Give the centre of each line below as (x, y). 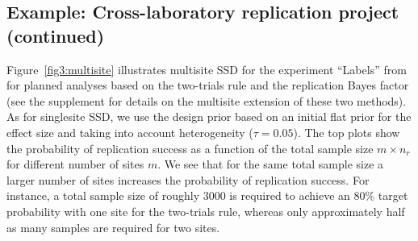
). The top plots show (347, 132)
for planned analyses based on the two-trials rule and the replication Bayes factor (208, 85)
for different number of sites (75, 164)
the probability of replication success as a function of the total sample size (190, 148)
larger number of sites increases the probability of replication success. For (188, 179)
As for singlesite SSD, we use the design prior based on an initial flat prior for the (209, 116)
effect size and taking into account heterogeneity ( (130, 132)
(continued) (56, 35)
